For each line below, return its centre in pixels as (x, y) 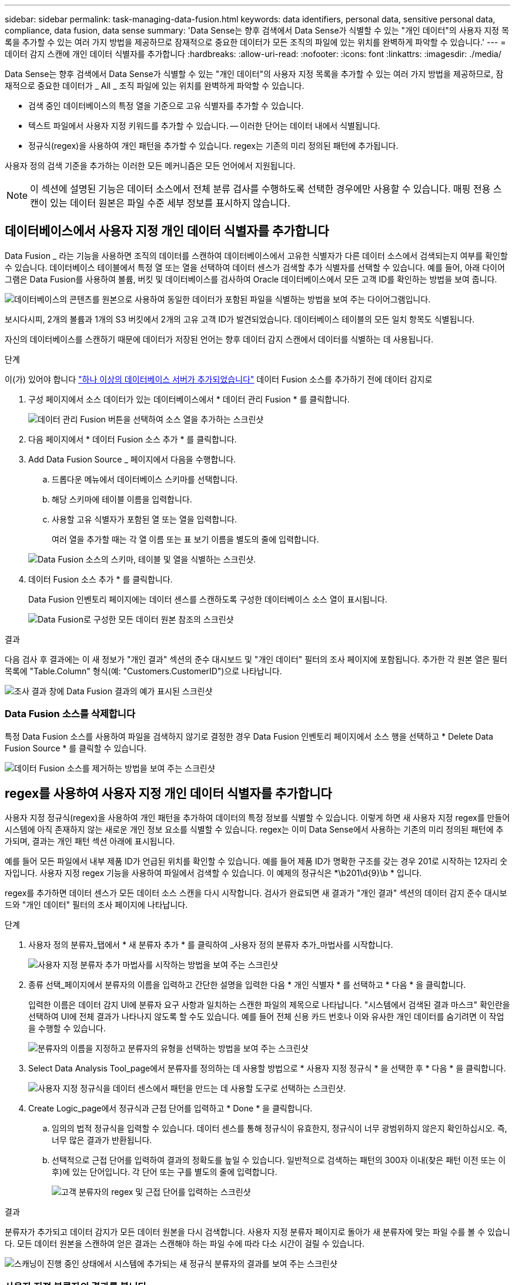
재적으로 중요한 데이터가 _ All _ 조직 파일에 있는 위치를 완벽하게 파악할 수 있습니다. (155, 86)
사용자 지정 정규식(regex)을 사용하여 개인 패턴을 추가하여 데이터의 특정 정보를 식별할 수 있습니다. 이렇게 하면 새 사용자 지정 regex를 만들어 (257, 818)
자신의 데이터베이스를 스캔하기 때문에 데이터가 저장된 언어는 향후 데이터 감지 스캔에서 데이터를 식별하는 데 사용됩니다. (219, 339)
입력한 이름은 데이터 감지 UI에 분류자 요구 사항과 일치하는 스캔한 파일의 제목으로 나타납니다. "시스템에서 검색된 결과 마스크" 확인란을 (269, 1005)
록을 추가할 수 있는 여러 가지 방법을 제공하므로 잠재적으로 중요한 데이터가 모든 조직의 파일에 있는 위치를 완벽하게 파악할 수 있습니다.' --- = (255, 42)
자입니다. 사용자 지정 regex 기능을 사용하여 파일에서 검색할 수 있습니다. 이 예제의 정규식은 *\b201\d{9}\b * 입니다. (213, 873)
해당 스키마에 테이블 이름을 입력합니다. (122, 499)
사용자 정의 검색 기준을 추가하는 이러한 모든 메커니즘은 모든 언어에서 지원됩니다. (150, 166)
